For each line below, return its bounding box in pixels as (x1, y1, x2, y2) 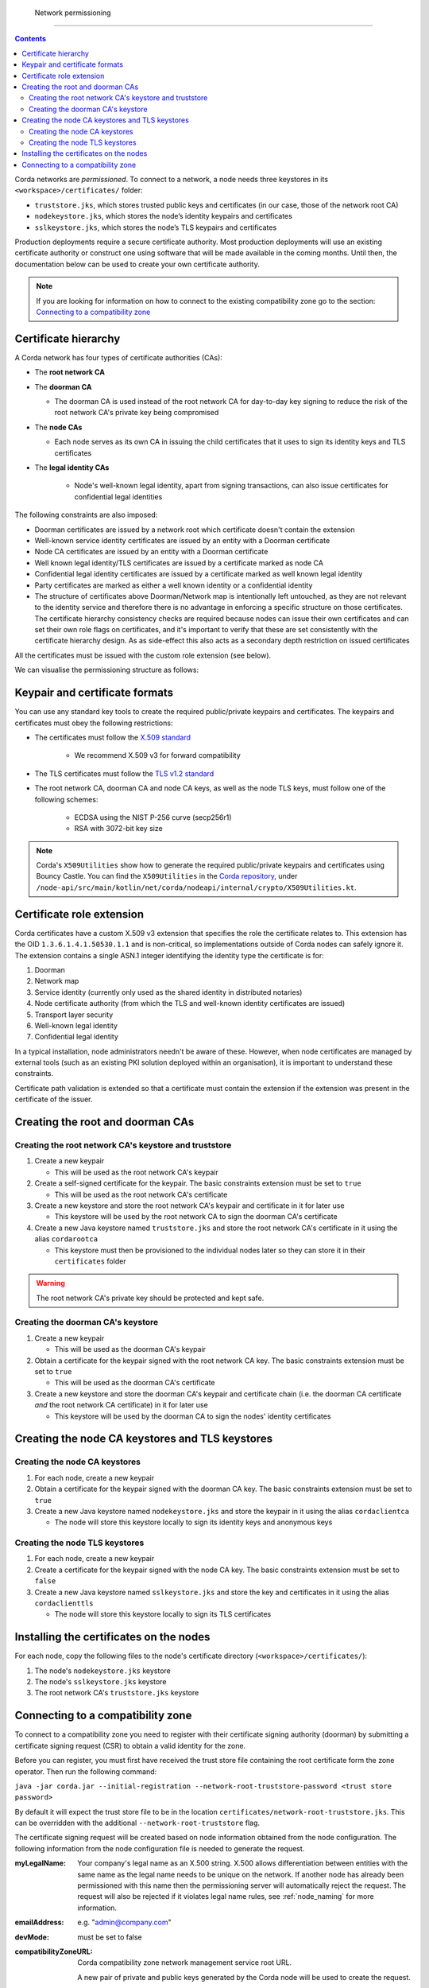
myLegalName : (14, 1858, 67, 1868)
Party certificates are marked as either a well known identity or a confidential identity (34, 580, 313, 590)
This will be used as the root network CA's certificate (54, 1190, 228, 1199)
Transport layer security (34, 1010, 114, 1019)
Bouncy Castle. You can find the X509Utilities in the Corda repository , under (36, 872, 298, 881)
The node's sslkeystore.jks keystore (34, 1677, 167, 1687)
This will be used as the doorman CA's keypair (54, 1345, 207, 1354)
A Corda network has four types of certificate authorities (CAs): (14, 352, 222, 362)
